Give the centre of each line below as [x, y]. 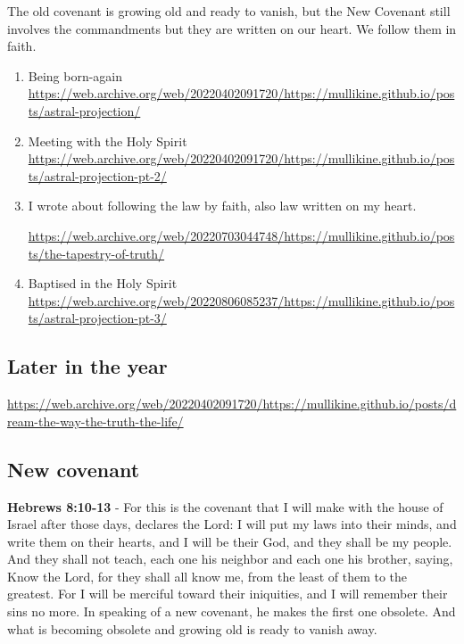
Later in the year [87, 366]
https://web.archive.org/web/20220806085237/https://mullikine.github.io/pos [241, 300]
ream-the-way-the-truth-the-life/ [95, 421]
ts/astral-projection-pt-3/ [97, 318]
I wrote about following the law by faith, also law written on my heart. [222, 206]
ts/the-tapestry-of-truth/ [96, 253]
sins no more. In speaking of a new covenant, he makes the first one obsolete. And [232, 611]
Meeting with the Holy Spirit [108, 140]
